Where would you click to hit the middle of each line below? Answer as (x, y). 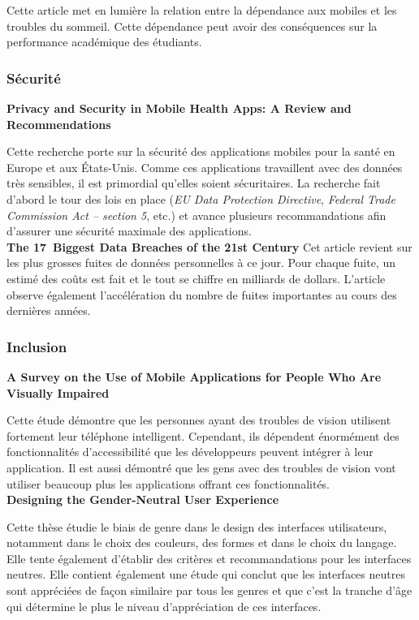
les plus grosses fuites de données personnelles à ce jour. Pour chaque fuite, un (201, 263)
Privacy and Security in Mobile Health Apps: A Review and (179, 108)
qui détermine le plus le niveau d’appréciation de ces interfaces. (164, 606)
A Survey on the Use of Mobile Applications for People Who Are (194, 376)
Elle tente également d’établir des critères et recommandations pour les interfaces (209, 558)
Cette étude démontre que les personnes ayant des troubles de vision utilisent (199, 420)
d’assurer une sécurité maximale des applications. (129, 231)
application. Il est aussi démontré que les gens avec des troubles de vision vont (201, 467)
